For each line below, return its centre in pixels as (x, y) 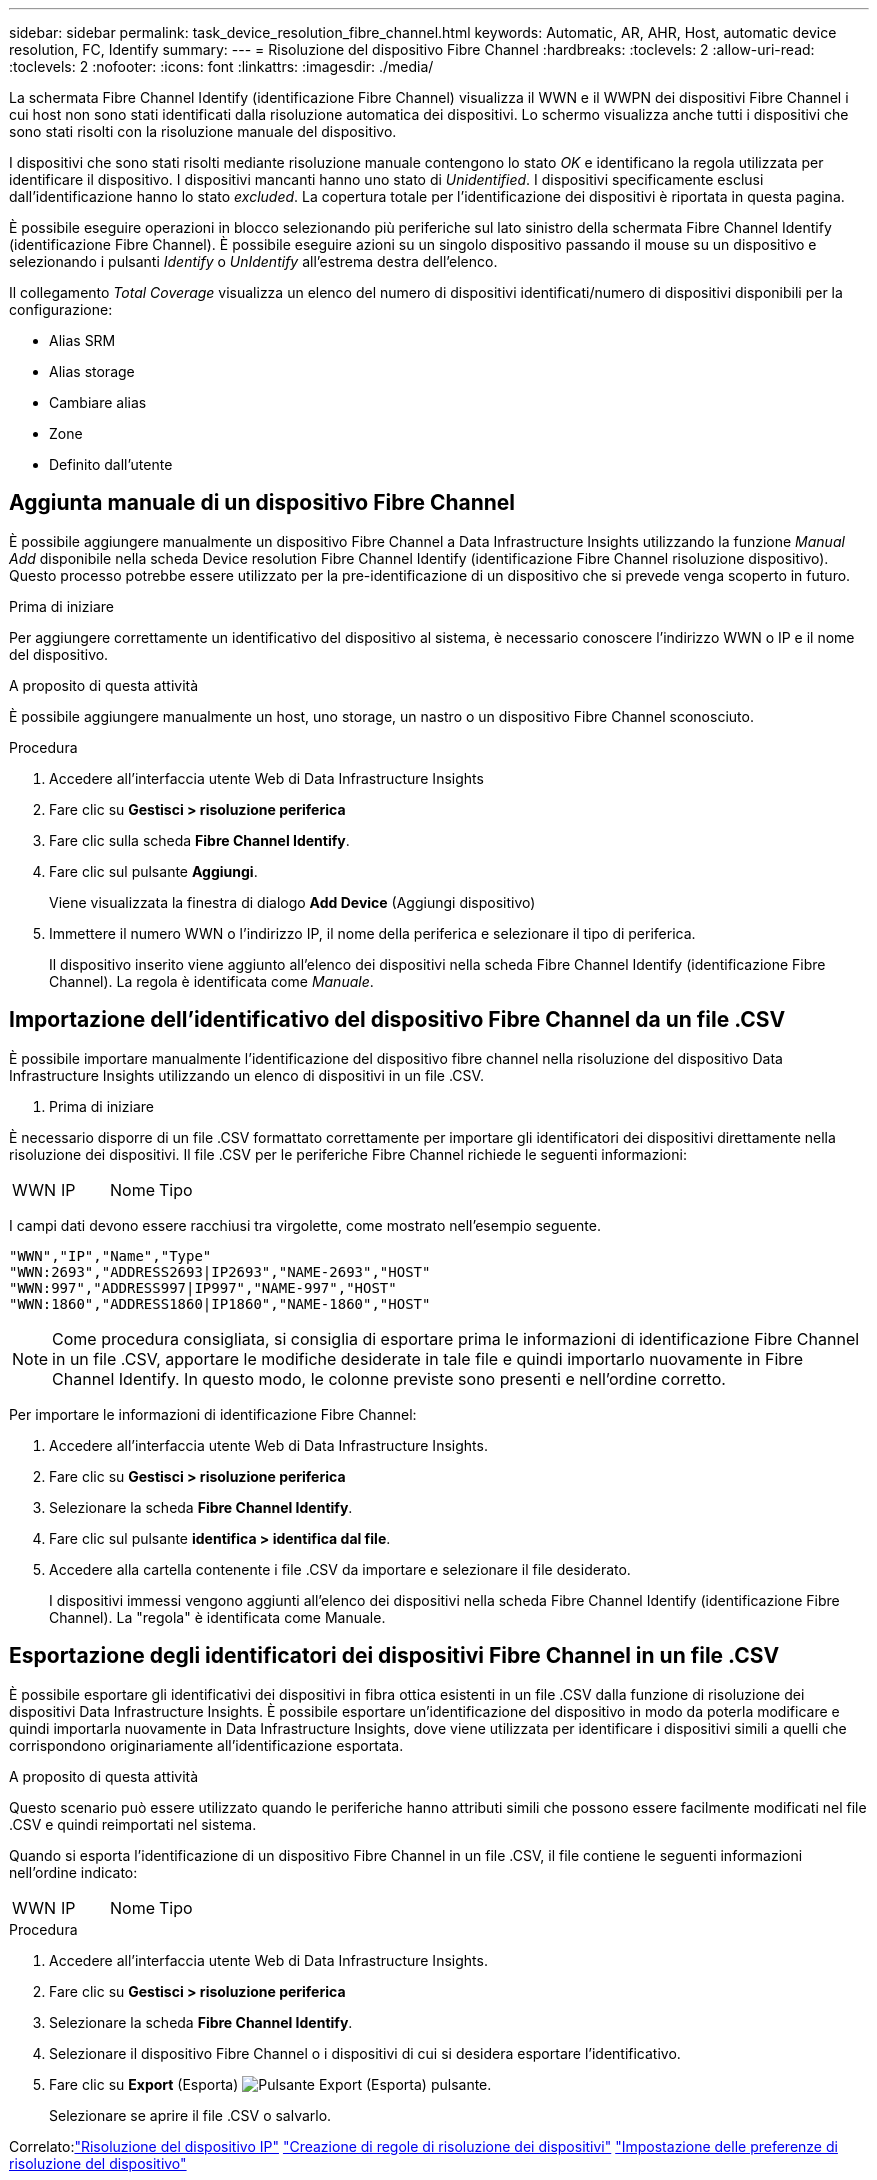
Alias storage (92, 371)
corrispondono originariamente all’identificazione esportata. (206, 1745)
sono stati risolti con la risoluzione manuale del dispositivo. (203, 131)
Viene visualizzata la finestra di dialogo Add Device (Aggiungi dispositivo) (292, 902)
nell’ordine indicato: (73, 1872)
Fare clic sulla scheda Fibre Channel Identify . (199, 840)
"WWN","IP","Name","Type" (110, 1255)
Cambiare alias (98, 402)
